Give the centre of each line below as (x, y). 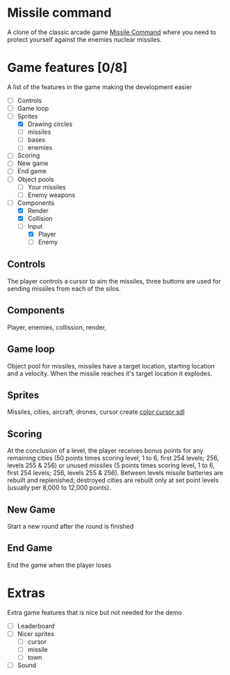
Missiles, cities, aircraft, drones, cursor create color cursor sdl (96, 412)
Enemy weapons (51, 195)
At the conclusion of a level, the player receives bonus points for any (105, 451)
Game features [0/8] (67, 68)
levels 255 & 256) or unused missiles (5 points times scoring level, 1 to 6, (111, 465)
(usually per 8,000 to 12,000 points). (59, 488)
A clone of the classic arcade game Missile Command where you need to (112, 32)
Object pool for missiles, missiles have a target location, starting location (111, 366)
